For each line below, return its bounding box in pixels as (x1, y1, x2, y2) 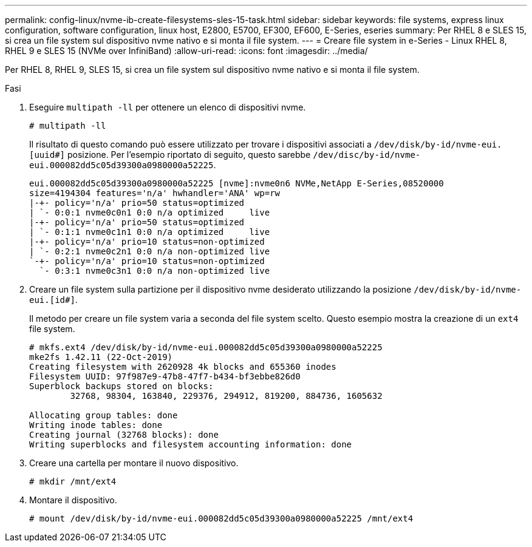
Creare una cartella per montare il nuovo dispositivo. (29, 458, 239, 468)
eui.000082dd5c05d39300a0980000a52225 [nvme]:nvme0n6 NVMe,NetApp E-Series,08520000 (29, 178, 444, 188)
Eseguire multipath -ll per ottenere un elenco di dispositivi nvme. (29, 102, 306, 112)
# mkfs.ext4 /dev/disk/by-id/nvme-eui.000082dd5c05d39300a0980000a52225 (29, 342, 383, 352)
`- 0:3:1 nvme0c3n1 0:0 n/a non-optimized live (39, 266, 270, 276)
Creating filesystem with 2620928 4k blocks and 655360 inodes (29, 362, 336, 372)
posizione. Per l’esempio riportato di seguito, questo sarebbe (67, 149, 311, 160)
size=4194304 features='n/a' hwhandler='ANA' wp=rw (29, 188, 281, 198)
